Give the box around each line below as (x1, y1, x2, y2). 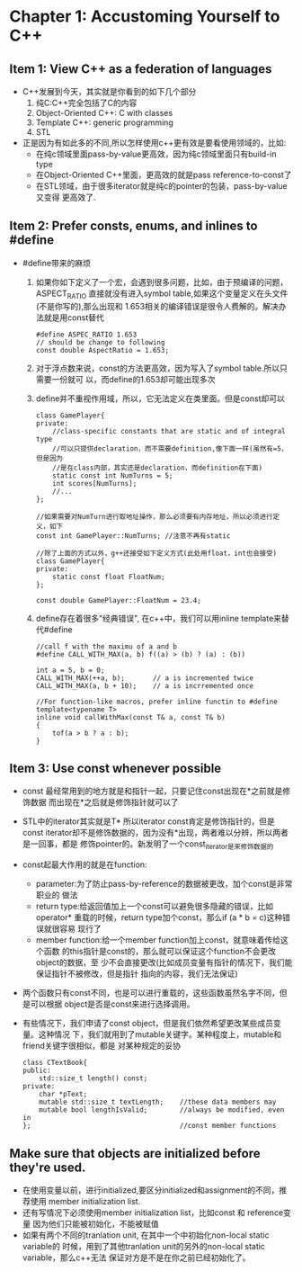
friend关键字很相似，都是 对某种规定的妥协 (22, 1041, 182, 1052)
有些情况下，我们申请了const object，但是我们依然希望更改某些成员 (22, 1018, 274, 1029)
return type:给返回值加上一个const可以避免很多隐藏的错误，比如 (35, 901, 274, 912)
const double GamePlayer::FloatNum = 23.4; (35, 595, 202, 604)
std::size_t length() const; (39, 1074, 148, 1083)
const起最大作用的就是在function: (22, 859, 147, 870)
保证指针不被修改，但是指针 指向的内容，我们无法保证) (35, 969, 238, 980)
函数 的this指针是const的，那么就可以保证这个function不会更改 (43, 946, 277, 957)
